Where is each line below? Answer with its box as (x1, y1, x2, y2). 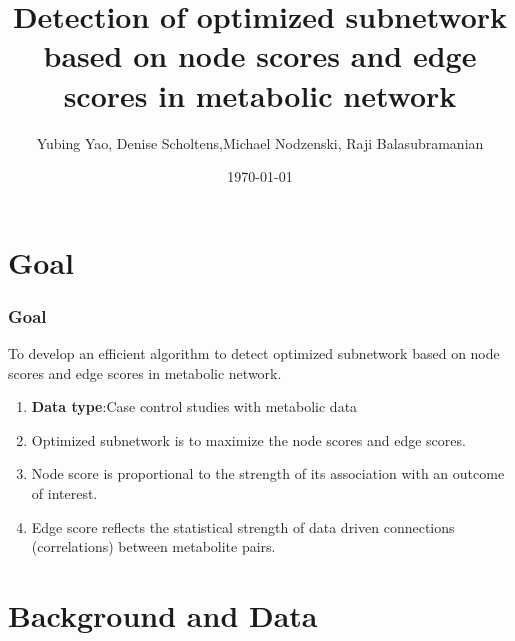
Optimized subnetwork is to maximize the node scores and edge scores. (31, 429, 466, 450)
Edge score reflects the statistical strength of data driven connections (31, 516, 455, 537)
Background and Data (8, 595, 318, 636)
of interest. (31, 483, 98, 504)
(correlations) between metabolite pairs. (31, 536, 276, 557)
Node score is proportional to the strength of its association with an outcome (31, 463, 505, 484)
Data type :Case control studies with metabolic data (31, 396, 358, 417)
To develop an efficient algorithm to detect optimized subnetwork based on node (8, 343, 500, 364)
